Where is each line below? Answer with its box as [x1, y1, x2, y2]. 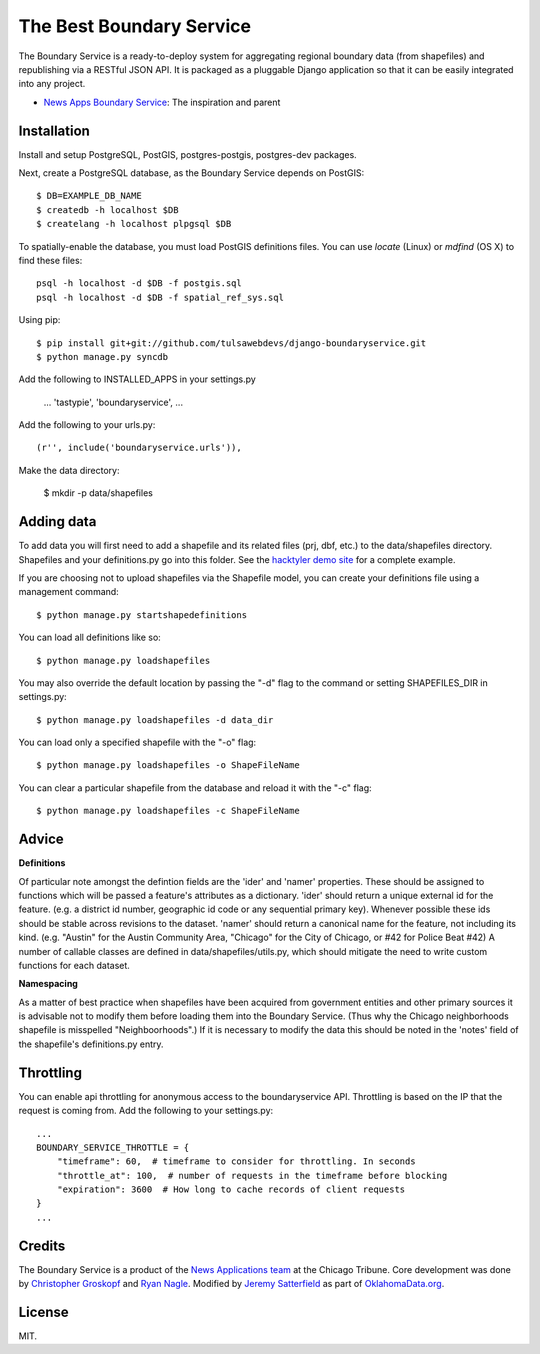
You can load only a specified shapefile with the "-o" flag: [18, 736, 257, 749]
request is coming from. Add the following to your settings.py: [18, 1105, 274, 1117]
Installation [18, 122, 90, 139]
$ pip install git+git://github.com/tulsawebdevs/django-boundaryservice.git [36, 337, 427, 349]
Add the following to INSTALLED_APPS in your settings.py [18, 373, 257, 385]
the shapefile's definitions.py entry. [18, 1038, 164, 1050]
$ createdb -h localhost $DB [36, 204, 179, 215]
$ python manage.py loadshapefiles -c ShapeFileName [36, 805, 300, 817]
